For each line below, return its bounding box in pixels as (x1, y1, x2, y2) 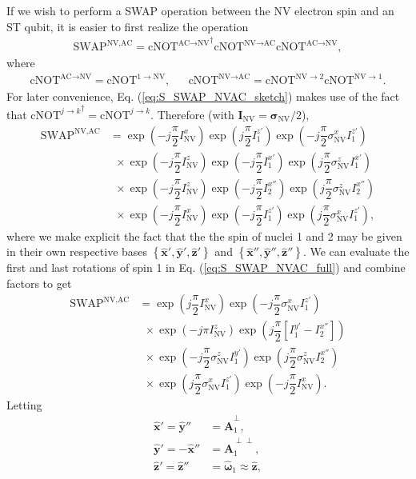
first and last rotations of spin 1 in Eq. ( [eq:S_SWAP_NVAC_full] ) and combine (6, 259, 406, 276)
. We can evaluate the (302, 243, 410, 260)
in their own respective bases (6, 243, 148, 260)
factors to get (6, 274, 72, 291)
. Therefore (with (150, 106, 234, 122)
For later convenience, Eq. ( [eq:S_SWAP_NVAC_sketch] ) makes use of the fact (6, 88, 400, 105)
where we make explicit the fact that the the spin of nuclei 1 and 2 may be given (6, 227, 402, 244)
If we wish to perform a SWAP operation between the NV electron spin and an (6, 2, 394, 18)
